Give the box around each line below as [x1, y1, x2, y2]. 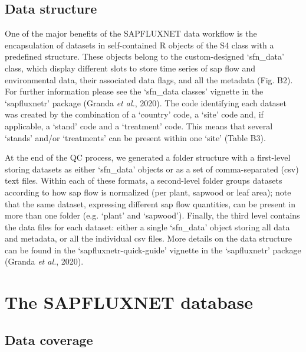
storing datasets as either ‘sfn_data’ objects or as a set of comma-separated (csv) [5, 162, 299, 175]
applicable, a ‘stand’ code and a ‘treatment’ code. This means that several [5, 119, 273, 132]
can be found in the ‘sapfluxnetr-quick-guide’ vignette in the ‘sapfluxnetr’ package [5, 243, 301, 256]
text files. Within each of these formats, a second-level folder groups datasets [5, 174, 282, 187]
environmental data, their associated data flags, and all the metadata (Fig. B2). [5, 73, 293, 86]
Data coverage [5, 330, 93, 348]
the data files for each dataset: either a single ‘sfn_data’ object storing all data [5, 220, 290, 233]
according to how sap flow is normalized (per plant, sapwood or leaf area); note [5, 185, 291, 198]
